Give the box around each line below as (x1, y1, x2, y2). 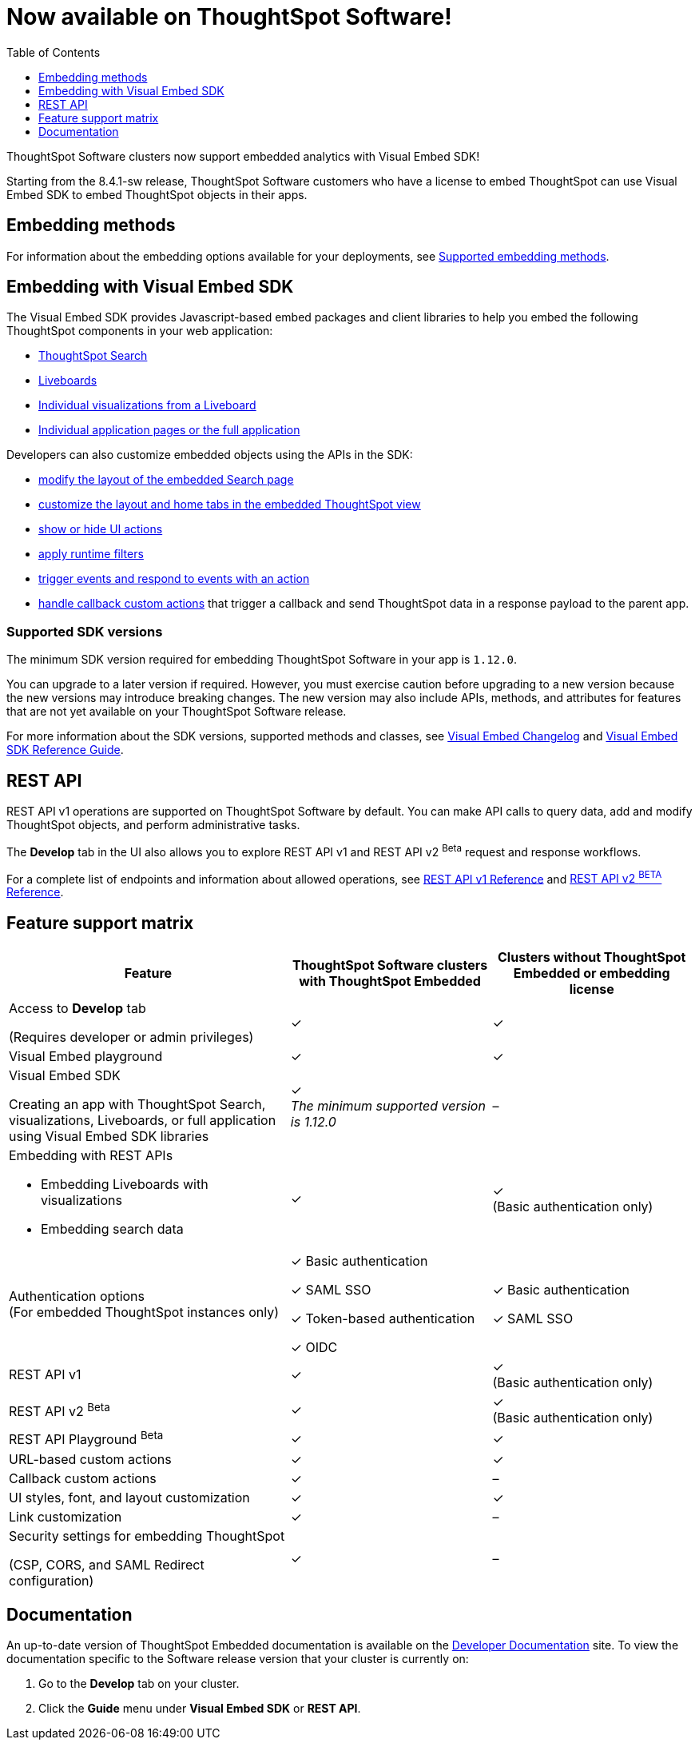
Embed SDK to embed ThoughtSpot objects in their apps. (6, 187, 308, 201)
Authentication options (9, 1288, 145, 1305)
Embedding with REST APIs (9, 1147, 173, 1164)
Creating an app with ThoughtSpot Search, (9, 1096, 266, 1113)
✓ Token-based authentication (290, 1310, 475, 1327)
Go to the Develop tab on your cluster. (38, 1677, 240, 1691)
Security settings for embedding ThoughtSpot (9, 1527, 285, 1544)
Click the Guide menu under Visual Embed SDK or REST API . (38, 1701, 361, 1716)
